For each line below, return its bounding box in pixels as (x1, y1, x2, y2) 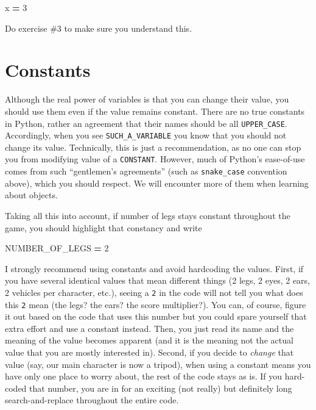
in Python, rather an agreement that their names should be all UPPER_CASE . (5, 117, 287, 129)
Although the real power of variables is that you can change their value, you (5, 93, 289, 106)
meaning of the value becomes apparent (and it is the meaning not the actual (5, 334, 293, 347)
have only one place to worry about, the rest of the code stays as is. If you (5, 370, 283, 383)
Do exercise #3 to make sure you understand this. (5, 21, 192, 34)
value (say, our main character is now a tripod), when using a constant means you (5, 358, 311, 370)
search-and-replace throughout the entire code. (5, 394, 179, 406)
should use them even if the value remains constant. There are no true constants (5, 104, 305, 117)
